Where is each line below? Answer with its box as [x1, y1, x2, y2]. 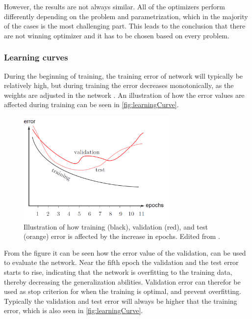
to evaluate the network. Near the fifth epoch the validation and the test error [4, 257, 239, 267]
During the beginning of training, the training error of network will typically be [4, 70, 243, 81]
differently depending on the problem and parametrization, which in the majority [4, 11, 248, 21]
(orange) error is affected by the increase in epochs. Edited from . [24, 231, 220, 241]
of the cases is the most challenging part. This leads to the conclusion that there [4, 21, 246, 31]
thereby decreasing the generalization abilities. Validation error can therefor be [4, 276, 241, 287]
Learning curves [4, 51, 68, 63]
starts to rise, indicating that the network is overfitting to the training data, [4, 266, 232, 277]
